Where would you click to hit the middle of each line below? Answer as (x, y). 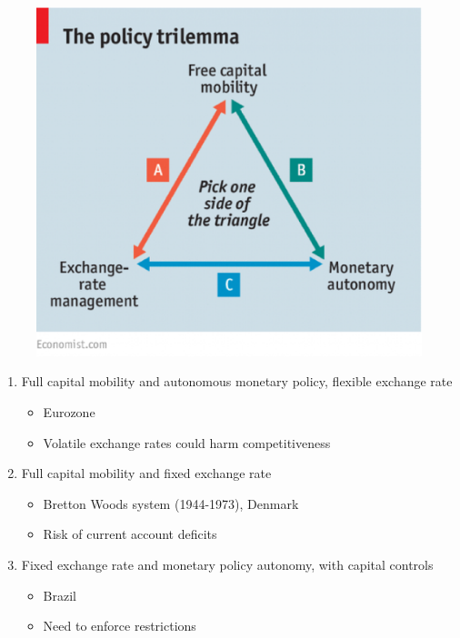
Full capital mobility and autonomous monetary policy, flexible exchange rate (237, 381)
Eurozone (69, 412)
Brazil (60, 595)
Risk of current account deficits (130, 534)
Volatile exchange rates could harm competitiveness (187, 442)
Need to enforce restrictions (120, 626)
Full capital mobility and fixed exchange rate (146, 473)
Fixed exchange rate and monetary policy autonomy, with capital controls (227, 564)
